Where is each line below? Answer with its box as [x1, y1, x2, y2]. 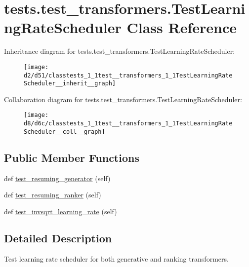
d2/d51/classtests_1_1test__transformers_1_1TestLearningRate [24, 72, 233, 79]
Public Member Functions [4, 150, 139, 165]
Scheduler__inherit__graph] [24, 80, 116, 87]
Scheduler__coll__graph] [24, 128, 105, 135]
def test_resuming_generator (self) [4, 173, 111, 183]
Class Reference [126, 17, 237, 38]
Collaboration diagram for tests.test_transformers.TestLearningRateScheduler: [4, 94, 242, 104]
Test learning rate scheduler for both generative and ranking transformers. [4, 253, 229, 264]
